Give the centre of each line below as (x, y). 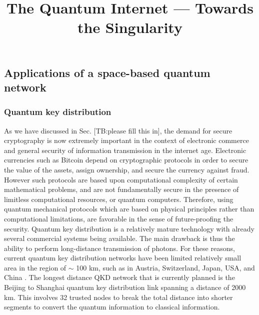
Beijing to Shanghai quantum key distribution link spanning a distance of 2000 (125, 287)
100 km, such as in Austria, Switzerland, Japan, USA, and (165, 267)
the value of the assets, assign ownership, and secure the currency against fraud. (127, 169)
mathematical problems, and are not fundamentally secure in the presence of (121, 189)
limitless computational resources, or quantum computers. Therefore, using (119, 199)
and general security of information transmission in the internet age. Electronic (125, 150)
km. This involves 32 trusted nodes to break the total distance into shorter (118, 297)
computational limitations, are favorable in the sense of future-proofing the (119, 218)
